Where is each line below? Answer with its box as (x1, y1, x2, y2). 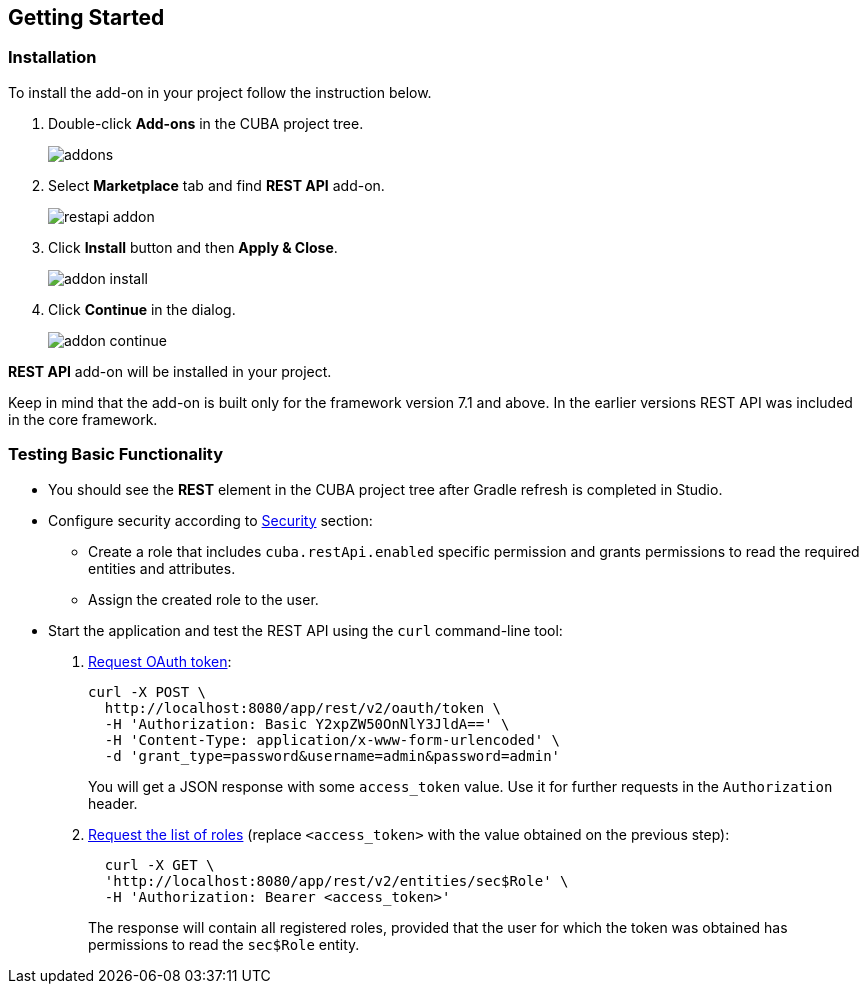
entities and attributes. (88, 559, 236, 577)
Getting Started (8, 5, 165, 30)
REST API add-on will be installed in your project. (8, 362, 332, 380)
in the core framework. (8, 410, 158, 428)
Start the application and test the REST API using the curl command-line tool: (48, 621, 563, 639)
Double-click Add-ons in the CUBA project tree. (48, 114, 364, 132)
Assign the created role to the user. (88, 590, 319, 608)
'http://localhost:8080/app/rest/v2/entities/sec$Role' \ (104, 872, 569, 889)
